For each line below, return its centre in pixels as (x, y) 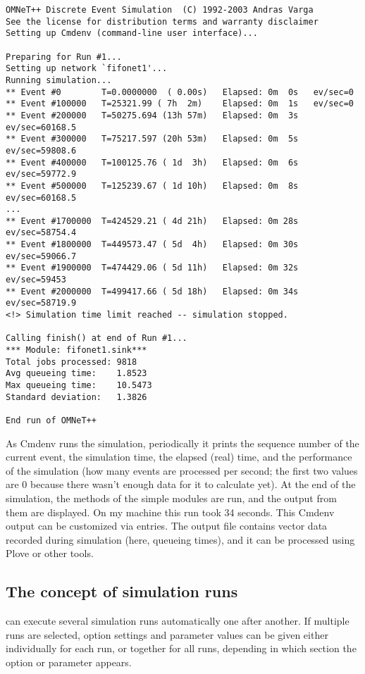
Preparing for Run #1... (64, 57)
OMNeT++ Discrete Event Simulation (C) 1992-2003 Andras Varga (160, 10)
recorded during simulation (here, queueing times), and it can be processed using (180, 539)
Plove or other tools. (50, 553)
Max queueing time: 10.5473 (79, 385)
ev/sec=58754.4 (41, 233)
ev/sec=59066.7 (41, 256)
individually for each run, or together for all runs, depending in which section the (181, 648)
